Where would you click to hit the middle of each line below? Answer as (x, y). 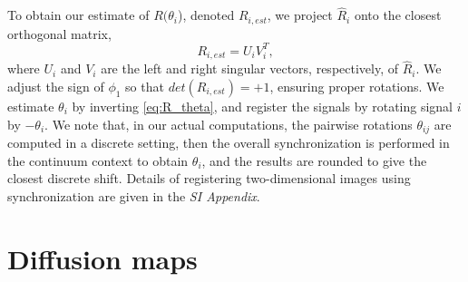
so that (145, 87)
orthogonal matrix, (59, 33)
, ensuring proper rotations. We (357, 87)
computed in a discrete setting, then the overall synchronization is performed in (229, 143)
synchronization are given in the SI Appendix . (134, 195)
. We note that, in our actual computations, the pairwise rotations (229, 124)
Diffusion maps (102, 258)
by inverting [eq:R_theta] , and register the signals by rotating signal (263, 107)
